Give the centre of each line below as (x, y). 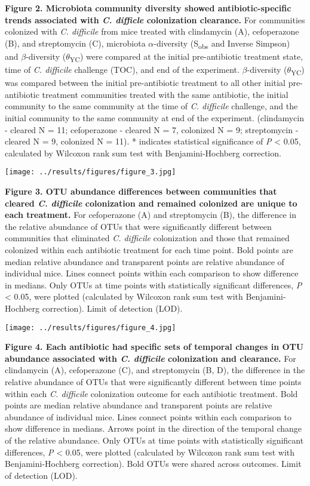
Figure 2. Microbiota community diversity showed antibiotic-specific (148, 8)
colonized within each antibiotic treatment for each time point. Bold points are (149, 249)
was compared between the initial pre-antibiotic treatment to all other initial (145, 83)
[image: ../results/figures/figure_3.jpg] (90, 172)
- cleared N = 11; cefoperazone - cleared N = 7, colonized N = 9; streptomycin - (152, 129)
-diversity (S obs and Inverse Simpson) (222, 44)
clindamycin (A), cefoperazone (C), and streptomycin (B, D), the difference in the (155, 370)
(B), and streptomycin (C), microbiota (75, 43)
